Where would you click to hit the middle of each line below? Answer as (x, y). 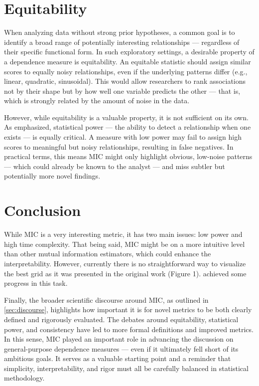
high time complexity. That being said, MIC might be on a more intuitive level (125, 244)
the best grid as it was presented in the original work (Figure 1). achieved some (125, 273)
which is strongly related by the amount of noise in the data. (97, 100)
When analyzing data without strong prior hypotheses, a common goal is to (120, 32)
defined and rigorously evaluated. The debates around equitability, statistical (121, 319)
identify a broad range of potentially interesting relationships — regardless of (122, 42)
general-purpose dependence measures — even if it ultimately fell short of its (121, 348)
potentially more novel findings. (52, 176)
